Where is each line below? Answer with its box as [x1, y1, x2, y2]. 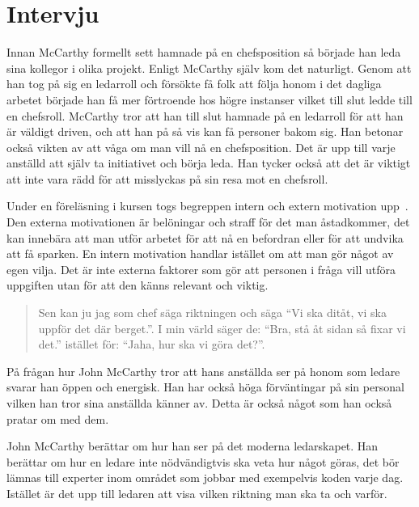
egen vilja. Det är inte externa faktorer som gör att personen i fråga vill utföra [6, 260, 396, 277]
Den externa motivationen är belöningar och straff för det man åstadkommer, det [6, 213, 410, 230]
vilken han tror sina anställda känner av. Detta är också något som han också [6, 395, 392, 411]
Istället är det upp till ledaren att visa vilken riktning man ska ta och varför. [6, 484, 387, 501]
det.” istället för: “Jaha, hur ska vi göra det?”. [38, 336, 265, 353]
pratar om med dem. [6, 410, 109, 427]
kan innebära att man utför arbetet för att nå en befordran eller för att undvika [6, 229, 404, 246]
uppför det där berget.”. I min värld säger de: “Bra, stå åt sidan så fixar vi [38, 319, 406, 336]
